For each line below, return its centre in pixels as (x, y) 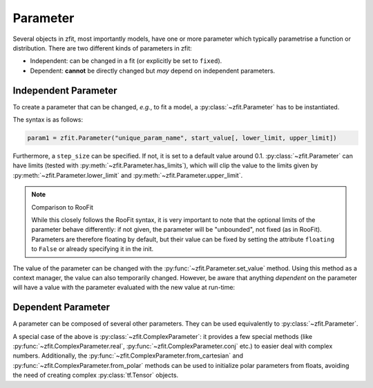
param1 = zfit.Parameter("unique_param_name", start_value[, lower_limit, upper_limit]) (182, 138)
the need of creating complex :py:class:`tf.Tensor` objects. (96, 375)
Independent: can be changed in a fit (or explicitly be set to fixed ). (126, 61)
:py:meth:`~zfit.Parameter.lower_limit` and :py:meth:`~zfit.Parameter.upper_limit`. (128, 175)
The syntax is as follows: (48, 120)
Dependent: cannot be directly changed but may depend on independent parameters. (153, 71)
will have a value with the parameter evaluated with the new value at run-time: (124, 288)
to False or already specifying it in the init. (93, 249)
